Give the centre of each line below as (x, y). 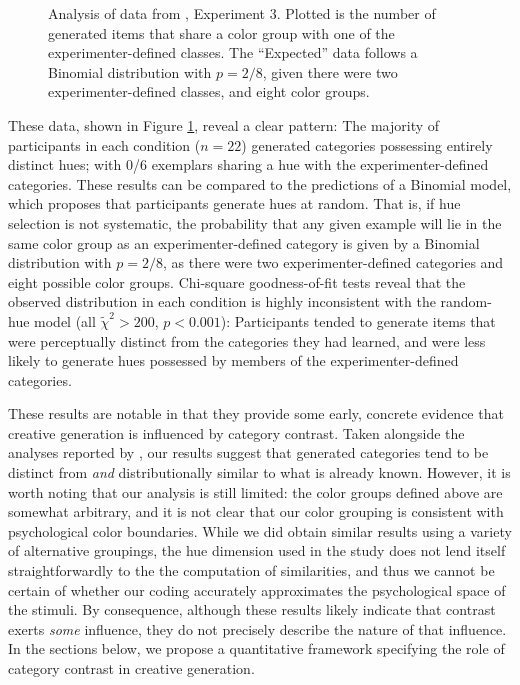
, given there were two (330, 71)
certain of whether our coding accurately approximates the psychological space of (257, 589)
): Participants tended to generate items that (358, 320)
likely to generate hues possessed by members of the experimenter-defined (233, 360)
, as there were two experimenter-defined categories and (333, 262)
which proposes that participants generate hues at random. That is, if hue (234, 203)
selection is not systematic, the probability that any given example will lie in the (255, 222)
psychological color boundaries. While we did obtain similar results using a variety (260, 530)
